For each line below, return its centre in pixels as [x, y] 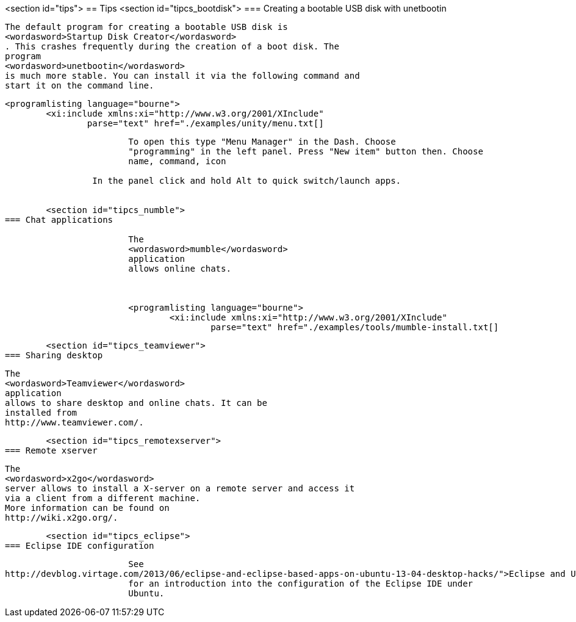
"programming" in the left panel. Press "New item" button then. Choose [306, 151]
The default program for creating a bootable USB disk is [146, 27]
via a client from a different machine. [103, 498]
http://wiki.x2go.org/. [62, 518]
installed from [41, 413]
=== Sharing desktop [54, 355]
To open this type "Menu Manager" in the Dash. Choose [262, 142]
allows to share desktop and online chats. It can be [136, 403]
